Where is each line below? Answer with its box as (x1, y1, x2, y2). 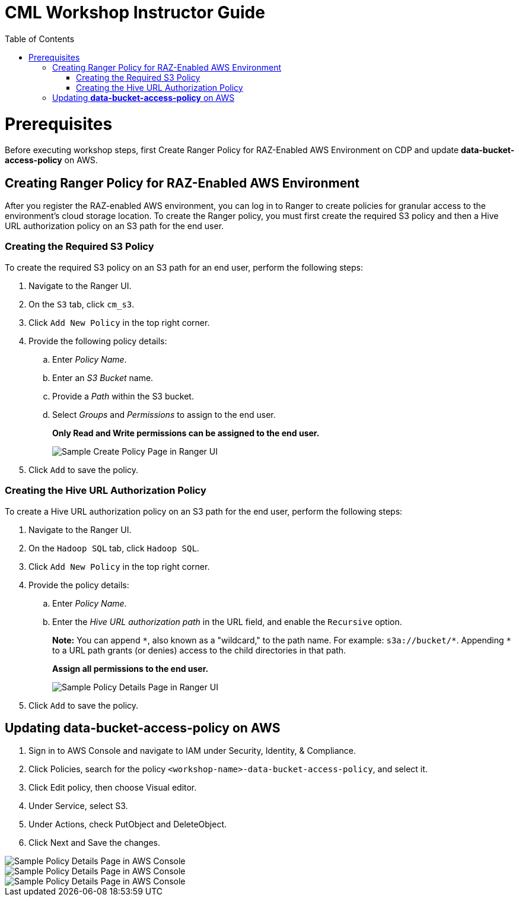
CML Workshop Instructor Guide (5, 2, 265, 23)
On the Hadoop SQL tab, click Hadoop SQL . (28, 542, 199, 553)
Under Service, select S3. (28, 801, 128, 811)
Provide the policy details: (28, 579, 129, 590)
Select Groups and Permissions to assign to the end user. (52, 409, 276, 420)
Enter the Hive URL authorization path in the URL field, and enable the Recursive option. (52, 616, 402, 627)
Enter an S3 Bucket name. (52, 372, 154, 383)
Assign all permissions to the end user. (52, 663, 209, 674)
